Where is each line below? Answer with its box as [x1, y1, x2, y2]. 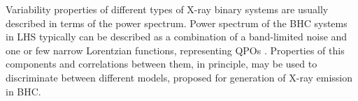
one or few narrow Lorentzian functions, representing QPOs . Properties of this [6, 42, 345, 57]
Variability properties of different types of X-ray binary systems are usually [6, 2, 329, 16]
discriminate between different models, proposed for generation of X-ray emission [6, 70, 353, 84]
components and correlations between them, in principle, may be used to [6, 56, 317, 71]
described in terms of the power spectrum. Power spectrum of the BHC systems [6, 15, 348, 30]
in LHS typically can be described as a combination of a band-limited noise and [6, 29, 348, 44]
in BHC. [6, 84, 41, 98]
